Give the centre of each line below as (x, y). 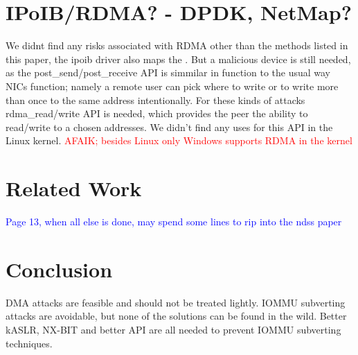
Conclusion (59, 269)
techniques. (29, 343)
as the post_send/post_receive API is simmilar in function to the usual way (168, 72)
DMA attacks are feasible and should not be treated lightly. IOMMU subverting (176, 302)
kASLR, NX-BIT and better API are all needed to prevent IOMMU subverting (173, 329)
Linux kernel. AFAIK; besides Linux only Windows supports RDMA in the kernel (179, 140)
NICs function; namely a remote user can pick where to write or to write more (172, 86)
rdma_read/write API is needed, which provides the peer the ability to (157, 113)
